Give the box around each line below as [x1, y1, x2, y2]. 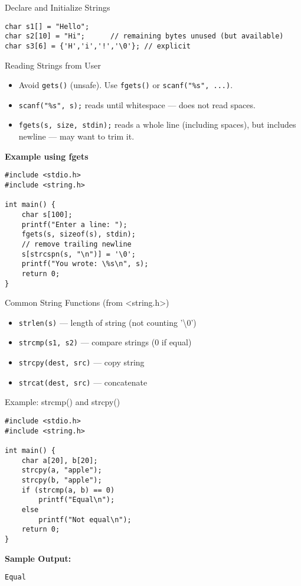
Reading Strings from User [5, 59, 102, 71]
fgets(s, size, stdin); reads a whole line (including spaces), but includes [18, 118, 296, 131]
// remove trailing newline [21, 239, 132, 248]
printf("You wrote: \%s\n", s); [21, 260, 149, 268]
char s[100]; [21, 210, 73, 219]
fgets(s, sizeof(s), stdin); [21, 230, 136, 239]
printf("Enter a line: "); [21, 220, 127, 229]
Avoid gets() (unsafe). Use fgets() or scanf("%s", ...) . [18, 79, 233, 91]
